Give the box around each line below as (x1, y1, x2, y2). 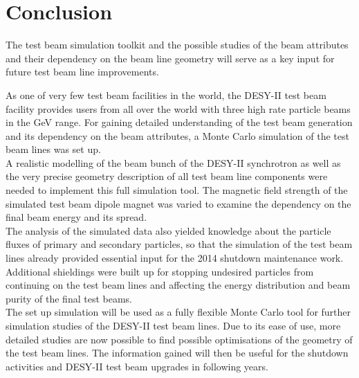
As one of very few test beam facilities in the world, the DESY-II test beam (6, 87, 326, 102)
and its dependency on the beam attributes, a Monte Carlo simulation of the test (6, 128, 349, 143)
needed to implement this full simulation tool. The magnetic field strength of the (6, 183, 348, 197)
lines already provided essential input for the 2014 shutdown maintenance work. (6, 251, 344, 265)
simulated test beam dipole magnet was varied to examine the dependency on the (6, 196, 351, 210)
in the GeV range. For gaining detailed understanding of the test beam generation (6, 115, 353, 129)
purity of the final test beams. (6, 291, 132, 305)
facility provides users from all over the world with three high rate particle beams (6, 101, 351, 116)
